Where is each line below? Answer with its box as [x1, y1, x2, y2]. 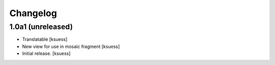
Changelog [9, 8, 57, 19]
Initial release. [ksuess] [22, 50, 71, 56]
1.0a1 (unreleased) [9, 22, 73, 31]
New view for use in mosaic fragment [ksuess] [22, 43, 120, 49]
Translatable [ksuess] [22, 36, 68, 42]
